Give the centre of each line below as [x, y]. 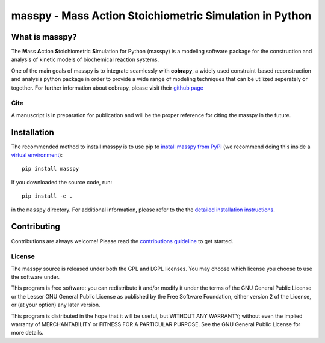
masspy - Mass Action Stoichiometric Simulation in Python [161, 16]
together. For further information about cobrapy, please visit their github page [107, 88]
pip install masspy [51, 169]
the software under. [36, 277]
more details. [27, 333]
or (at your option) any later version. [56, 305]
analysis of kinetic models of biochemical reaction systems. [85, 59]
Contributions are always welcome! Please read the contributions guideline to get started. [122, 241]
